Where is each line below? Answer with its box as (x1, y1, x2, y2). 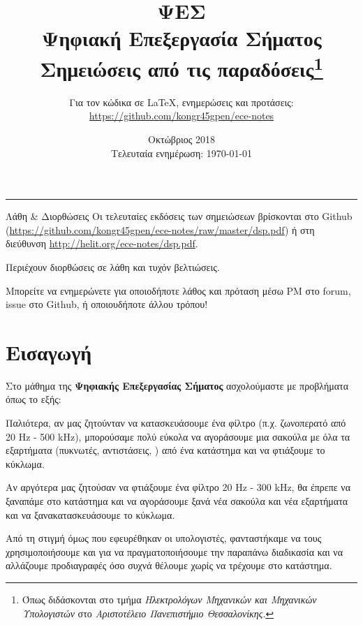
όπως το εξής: (6, 392, 61, 406)
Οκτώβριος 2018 (148, 132, 215, 147)
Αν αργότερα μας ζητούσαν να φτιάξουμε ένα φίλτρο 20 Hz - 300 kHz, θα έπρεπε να (6, 480, 350, 494)
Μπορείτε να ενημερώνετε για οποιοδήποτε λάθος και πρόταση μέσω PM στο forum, (6, 283, 351, 297)
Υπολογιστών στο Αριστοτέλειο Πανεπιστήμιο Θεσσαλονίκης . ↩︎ (22, 605, 274, 620)
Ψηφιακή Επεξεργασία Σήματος (41, 24, 322, 52)
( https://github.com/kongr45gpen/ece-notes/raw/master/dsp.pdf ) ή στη (6, 222, 315, 237)
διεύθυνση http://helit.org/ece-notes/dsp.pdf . (6, 236, 198, 251)
